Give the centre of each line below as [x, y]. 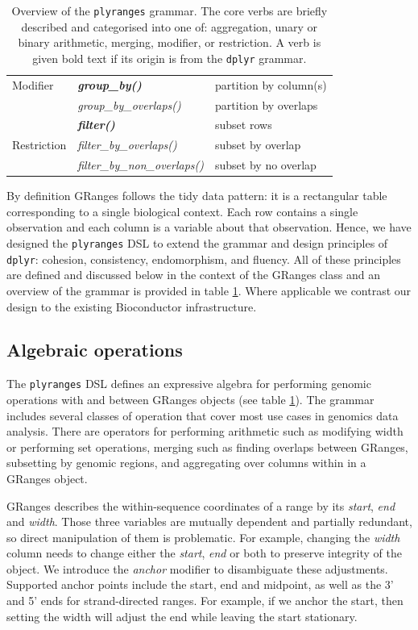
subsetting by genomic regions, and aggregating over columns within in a [186, 463]
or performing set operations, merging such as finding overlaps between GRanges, [207, 446]
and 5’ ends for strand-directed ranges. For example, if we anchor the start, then [205, 601]
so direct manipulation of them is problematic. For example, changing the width [203, 537]
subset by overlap [258, 145]
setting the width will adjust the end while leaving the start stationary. [182, 616]
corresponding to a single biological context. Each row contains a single [182, 211]
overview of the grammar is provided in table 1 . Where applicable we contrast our [209, 290]
